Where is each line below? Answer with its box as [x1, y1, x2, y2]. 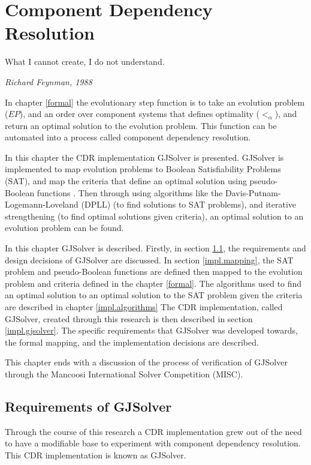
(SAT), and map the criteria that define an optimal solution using [5, 175, 247, 187]
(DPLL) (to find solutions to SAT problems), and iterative [81, 198, 297, 211]
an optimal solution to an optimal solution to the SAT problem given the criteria [5, 289, 303, 301]
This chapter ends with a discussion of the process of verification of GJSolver [5, 356, 288, 368]
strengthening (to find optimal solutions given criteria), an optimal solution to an [5, 209, 304, 222]
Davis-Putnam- [225, 186, 281, 199]
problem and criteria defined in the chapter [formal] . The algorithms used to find [5, 277, 302, 289]
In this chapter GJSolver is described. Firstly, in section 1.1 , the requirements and [5, 242, 306, 254]
